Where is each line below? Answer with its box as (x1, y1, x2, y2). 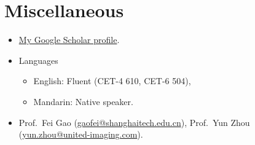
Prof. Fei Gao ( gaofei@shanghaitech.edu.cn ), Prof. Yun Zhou (18, 116, 250, 128)
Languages (18, 53, 58, 66)
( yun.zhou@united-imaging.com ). (18, 128, 143, 141)
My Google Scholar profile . (18, 33, 120, 46)
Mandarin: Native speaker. (33, 95, 133, 108)
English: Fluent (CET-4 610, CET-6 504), (33, 74, 191, 87)
